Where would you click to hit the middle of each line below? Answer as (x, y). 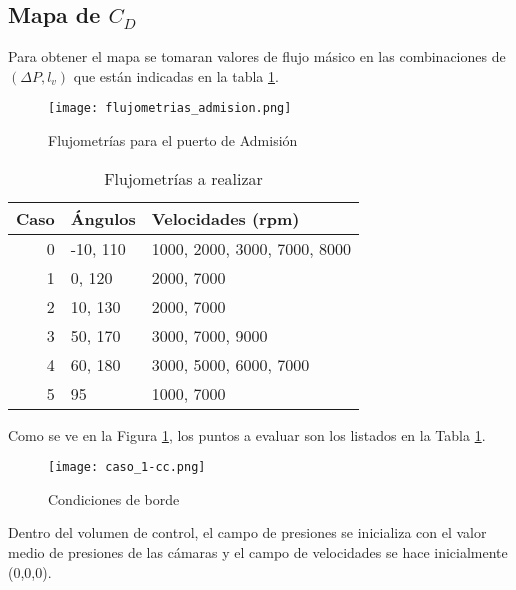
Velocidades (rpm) (225, 218)
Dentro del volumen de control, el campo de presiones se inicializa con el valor (247, 532)
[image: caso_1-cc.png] (127, 467)
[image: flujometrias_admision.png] (170, 108)
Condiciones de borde (114, 498)
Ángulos (103, 218)
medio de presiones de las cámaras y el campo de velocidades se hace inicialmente (258, 552)
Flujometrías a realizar (183, 178)
